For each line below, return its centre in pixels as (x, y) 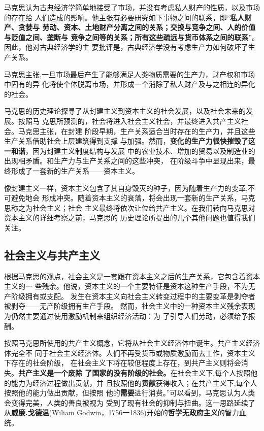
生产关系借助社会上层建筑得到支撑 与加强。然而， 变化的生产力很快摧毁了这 (130, 141)
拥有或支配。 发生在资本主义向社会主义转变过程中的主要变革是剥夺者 (140, 296)
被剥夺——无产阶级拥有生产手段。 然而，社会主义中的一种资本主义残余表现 (130, 306)
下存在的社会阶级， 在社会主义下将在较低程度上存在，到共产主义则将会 (123, 363)
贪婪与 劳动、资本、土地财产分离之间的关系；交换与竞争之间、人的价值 (137, 27)
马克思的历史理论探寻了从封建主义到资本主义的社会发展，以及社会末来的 (125, 111)
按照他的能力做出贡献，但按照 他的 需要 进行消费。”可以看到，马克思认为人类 (130, 393)
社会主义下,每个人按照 (214, 373)
